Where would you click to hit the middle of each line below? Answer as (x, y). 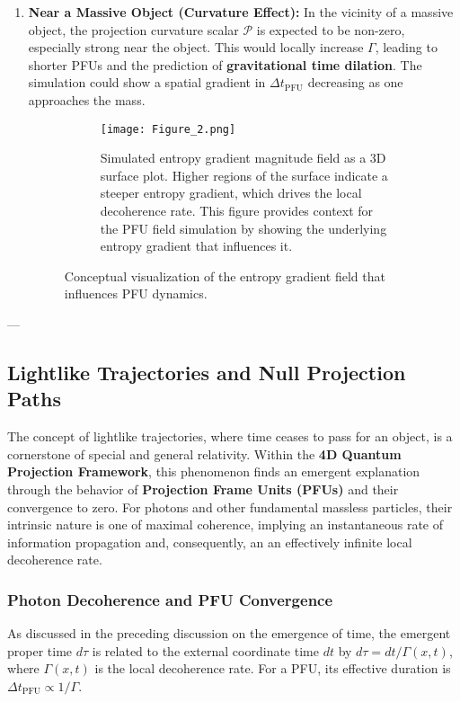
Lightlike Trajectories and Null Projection (207, 372)
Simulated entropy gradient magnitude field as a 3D (243, 158)
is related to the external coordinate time (205, 650)
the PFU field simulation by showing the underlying (243, 228)
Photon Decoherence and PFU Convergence (170, 599)
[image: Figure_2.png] (168, 129)
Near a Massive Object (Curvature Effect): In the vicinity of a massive (241, 12)
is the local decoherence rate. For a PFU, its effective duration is (273, 668)
